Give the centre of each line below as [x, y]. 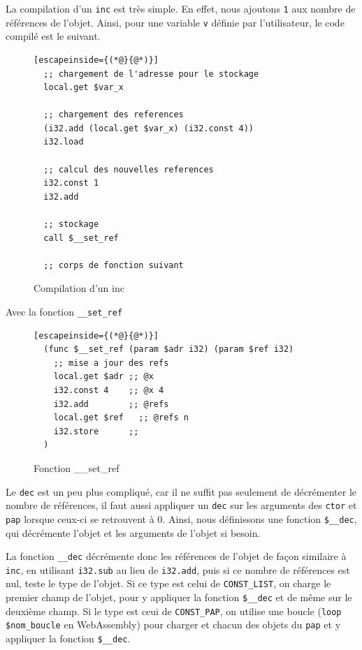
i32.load [64, 142]
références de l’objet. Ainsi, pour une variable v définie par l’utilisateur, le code [175, 22]
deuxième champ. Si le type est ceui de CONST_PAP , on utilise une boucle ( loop [174, 611]
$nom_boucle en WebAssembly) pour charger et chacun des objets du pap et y [173, 625]
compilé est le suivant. [53, 36]
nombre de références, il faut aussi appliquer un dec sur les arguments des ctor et [181, 505]
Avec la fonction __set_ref [64, 311]
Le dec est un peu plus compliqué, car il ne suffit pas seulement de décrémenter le [181, 491]
